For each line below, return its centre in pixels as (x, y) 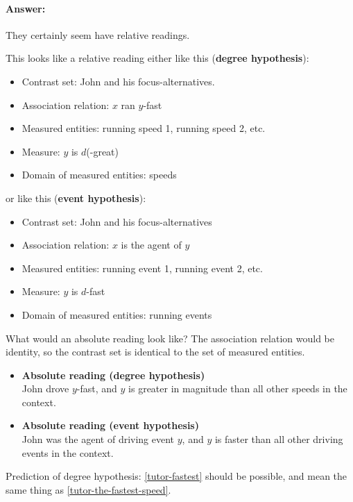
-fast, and (97, 388)
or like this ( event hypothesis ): (76, 198)
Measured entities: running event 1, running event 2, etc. (142, 268)
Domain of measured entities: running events (117, 314)
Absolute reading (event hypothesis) (110, 425)
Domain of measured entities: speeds (99, 175)
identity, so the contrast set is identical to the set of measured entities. (155, 352)
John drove (45, 388)
